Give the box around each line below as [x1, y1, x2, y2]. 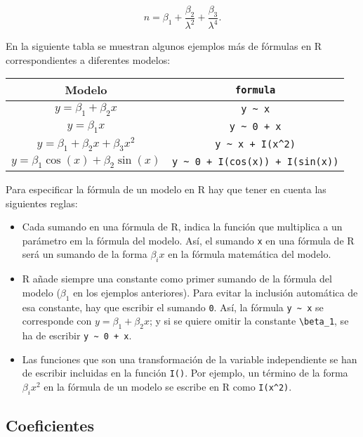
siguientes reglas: [6, 195, 78, 210]
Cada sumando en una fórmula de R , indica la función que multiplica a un [22, 219, 343, 234]
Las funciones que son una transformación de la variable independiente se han [22, 351, 357, 366]
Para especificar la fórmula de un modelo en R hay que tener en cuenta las [6, 181, 326, 196]
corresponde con [22, 313, 92, 328]
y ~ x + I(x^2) [215, 138, 296, 150]
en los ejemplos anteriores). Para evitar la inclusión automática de [73, 285, 358, 299]
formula [235, 84, 276, 96]
